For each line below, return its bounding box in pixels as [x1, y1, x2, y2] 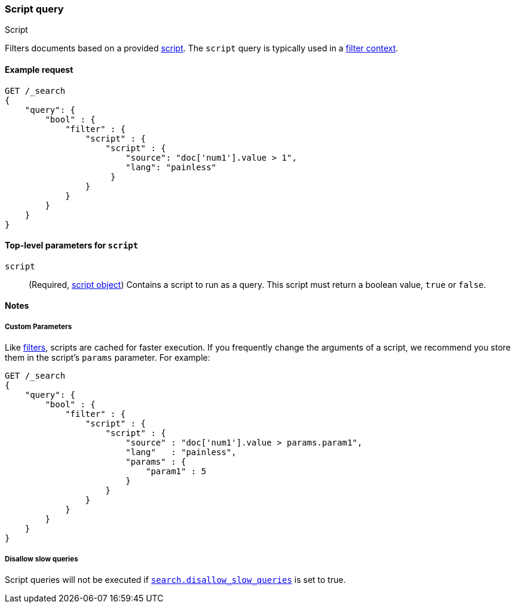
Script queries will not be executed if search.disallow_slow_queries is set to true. [5, 574, 346, 585]
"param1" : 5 [146, 466, 207, 477]
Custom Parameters [5, 322, 72, 331]
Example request [5, 64, 73, 75]
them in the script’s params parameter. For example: [5, 352, 210, 363]
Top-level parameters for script [5, 240, 139, 251]
